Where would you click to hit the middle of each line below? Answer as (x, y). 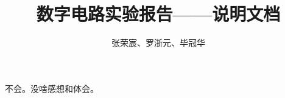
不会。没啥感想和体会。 (52, 88)
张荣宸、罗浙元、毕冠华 (158, 43)
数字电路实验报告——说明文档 (158, 14)
